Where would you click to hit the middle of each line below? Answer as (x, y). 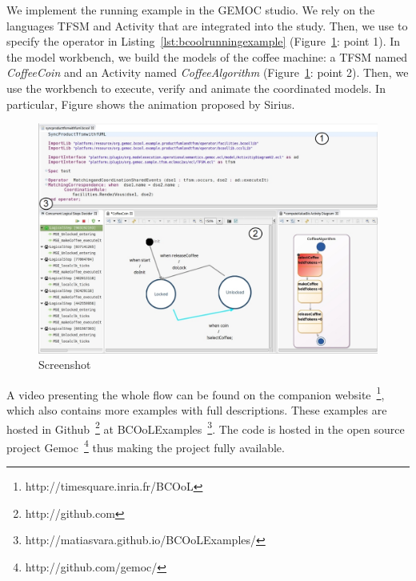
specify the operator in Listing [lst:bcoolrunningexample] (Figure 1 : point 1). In (204, 41)
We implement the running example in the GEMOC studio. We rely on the (191, 10)
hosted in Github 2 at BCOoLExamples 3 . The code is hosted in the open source (206, 427)
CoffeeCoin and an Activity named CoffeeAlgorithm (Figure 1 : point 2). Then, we (208, 72)
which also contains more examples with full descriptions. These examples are (197, 409)
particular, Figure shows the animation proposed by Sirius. (151, 104)
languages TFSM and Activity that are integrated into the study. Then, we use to (207, 25)
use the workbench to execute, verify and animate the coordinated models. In (196, 88)
